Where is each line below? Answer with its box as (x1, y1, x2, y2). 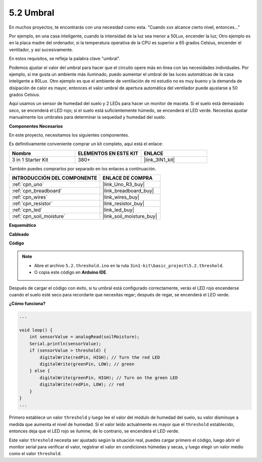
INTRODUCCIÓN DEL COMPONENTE (12, 175, 98, 182)
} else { (29, 368, 50, 374)
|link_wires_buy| (102, 194, 140, 201)
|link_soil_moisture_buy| (102, 213, 157, 220)
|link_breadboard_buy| (102, 188, 154, 194)
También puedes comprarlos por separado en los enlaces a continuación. (9, 166, 156, 171)
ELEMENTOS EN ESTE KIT (78, 150, 138, 156)
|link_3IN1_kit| (144, 156, 175, 163)
